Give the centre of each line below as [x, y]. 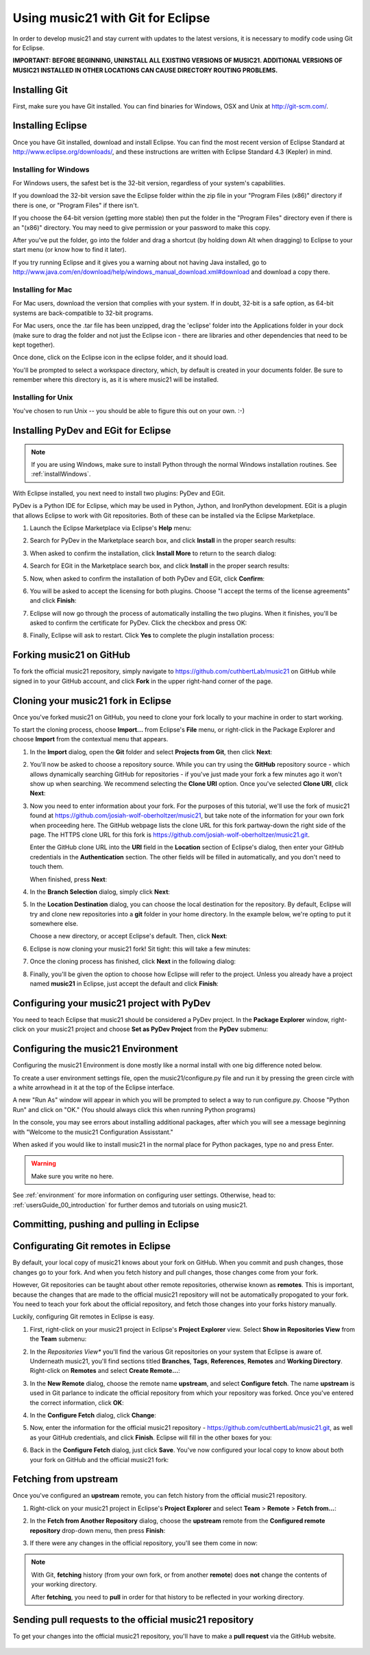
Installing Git [40, 90]
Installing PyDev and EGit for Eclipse [92, 431]
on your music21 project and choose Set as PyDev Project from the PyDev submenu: [148, 1029]
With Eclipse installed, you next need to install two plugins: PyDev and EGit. [119, 493]
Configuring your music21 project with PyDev [112, 1003]
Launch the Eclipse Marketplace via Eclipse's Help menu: [111, 528]
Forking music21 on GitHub [72, 655]
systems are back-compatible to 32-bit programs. [83, 313]
